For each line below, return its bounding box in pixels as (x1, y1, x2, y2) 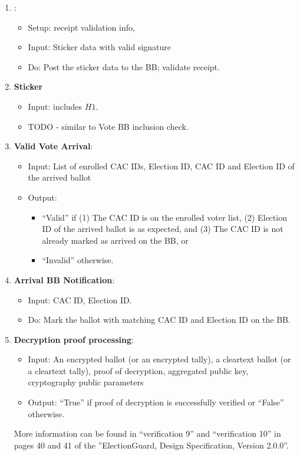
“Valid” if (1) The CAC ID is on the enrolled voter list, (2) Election (42, 211, 287, 223)
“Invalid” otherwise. (42, 254, 114, 266)
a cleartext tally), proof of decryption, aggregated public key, (28, 364, 249, 377)
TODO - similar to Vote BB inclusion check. (28, 120, 189, 132)
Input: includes (28, 100, 83, 112)
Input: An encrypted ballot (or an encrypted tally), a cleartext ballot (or (28, 353, 291, 365)
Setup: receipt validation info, (28, 21, 135, 33)
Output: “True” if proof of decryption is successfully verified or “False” (28, 396, 284, 408)
